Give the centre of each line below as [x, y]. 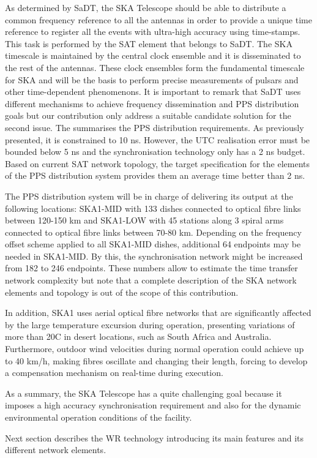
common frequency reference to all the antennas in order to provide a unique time [158, 19]
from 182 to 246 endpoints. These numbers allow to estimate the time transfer [151, 268]
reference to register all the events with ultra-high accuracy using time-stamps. [153, 32]
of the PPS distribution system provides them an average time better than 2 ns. [155, 175]
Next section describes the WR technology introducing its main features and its [155, 437]
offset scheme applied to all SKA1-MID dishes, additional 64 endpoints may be [153, 244]
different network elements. [56, 450]
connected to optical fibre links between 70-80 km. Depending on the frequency [153, 232]
